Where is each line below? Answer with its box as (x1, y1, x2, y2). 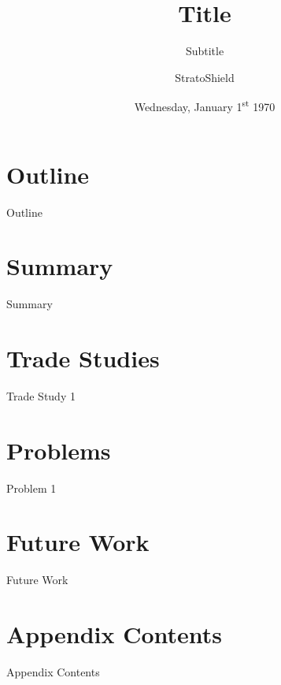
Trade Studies (6, 342, 160, 374)
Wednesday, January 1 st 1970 (134, 96, 275, 114)
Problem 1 (6, 479, 57, 496)
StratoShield (175, 69, 235, 85)
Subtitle (185, 43, 224, 59)
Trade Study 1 (6, 387, 76, 404)
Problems (6, 434, 111, 466)
